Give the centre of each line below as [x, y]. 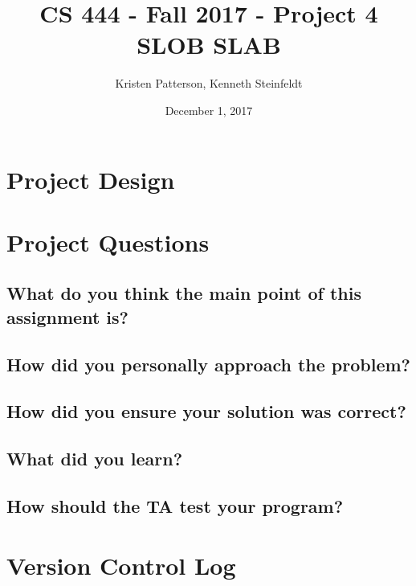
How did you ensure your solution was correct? [206, 411]
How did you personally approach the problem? [208, 364]
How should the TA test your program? [175, 505]
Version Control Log [121, 565]
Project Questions [108, 242]
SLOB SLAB [209, 45]
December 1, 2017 [209, 110]
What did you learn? [95, 459]
